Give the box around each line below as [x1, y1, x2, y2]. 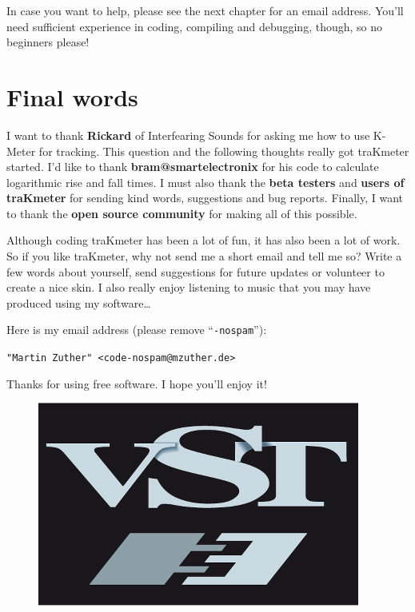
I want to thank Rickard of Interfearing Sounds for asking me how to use [6, 126, 370, 143]
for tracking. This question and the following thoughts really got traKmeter [38, 142, 409, 159]
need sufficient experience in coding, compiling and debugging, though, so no [6, 18, 383, 34]
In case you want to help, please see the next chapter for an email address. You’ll [6, 2, 404, 18]
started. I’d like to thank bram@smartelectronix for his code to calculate [6, 158, 379, 175]
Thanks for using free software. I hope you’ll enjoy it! [6, 375, 267, 391]
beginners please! [6, 34, 90, 50]
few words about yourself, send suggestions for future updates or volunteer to [6, 263, 385, 280]
